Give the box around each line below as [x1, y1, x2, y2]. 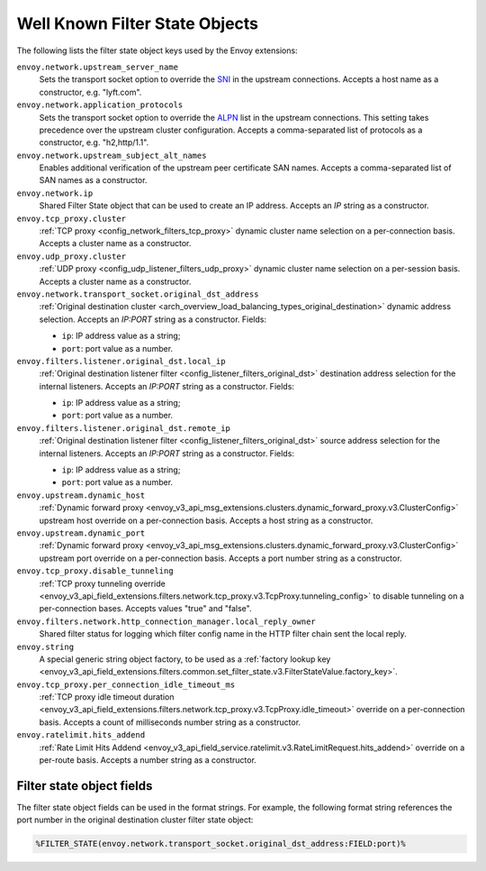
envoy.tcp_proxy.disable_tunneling [16, 566, 175, 576]
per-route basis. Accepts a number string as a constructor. [39, 755, 256, 766]
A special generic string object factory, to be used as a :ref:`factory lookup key [39, 654, 331, 665]
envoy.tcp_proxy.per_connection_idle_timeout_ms [16, 679, 236, 690]
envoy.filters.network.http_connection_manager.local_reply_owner [16, 616, 317, 627]
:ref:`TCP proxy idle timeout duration [39, 692, 175, 702]
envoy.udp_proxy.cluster [16, 251, 126, 261]
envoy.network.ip [16, 188, 94, 198]
